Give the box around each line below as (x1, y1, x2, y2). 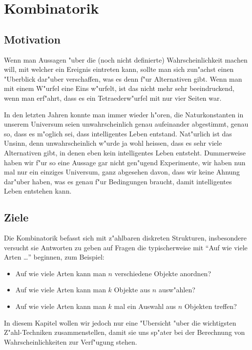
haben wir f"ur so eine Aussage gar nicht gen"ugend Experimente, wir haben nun (4, 157, 246, 167)
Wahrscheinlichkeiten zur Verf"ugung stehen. (4, 336, 137, 347)
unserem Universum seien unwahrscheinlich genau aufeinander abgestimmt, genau (4, 119, 249, 129)
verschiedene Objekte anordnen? (114, 268, 211, 278)
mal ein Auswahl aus (114, 301, 176, 311)
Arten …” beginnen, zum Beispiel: (4, 252, 105, 262)
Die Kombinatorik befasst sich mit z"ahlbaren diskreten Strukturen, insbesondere (4, 233, 247, 243)
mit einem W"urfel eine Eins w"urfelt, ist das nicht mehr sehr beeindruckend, (4, 83, 235, 93)
